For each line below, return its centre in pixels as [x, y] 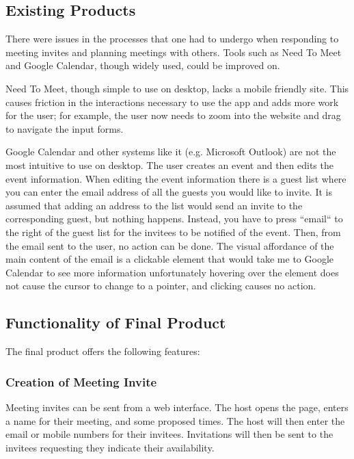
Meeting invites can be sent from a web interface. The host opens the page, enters [177, 407]
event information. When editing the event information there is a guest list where [176, 178]
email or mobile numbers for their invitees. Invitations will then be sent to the [169, 434]
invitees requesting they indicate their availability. [110, 447]
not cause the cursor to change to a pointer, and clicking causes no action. [161, 286]
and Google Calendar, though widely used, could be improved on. [143, 65]
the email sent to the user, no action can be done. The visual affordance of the [170, 245]
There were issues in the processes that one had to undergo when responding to [172, 39]
